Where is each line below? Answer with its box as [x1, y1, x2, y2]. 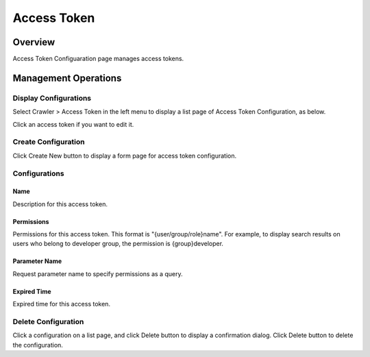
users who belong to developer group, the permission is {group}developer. [12, 240, 224, 248]
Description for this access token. [12, 199, 108, 208]
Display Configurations [12, 93, 92, 103]
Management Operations [12, 72, 122, 84]
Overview [12, 36, 56, 48]
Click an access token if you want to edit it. [12, 120, 134, 128]
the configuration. [12, 341, 63, 349]
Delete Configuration [12, 317, 84, 327]
